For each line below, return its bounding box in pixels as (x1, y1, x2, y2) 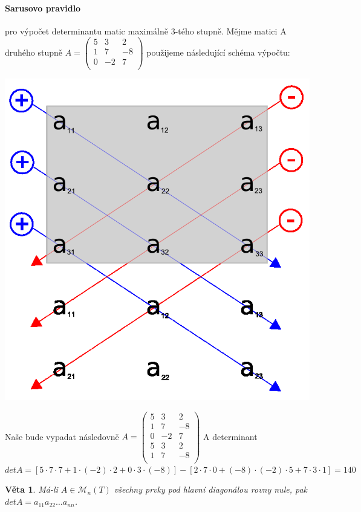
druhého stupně (5, 45, 63, 58)
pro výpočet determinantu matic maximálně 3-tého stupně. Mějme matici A (5, 24, 287, 37)
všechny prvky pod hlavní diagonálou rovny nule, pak (114, 483, 308, 496)
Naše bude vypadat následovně (5, 430, 119, 442)
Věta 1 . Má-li (5, 483, 58, 496)
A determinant (203, 430, 258, 442)
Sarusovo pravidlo (5, 1, 81, 14)
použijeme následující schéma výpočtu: (146, 45, 290, 58)
